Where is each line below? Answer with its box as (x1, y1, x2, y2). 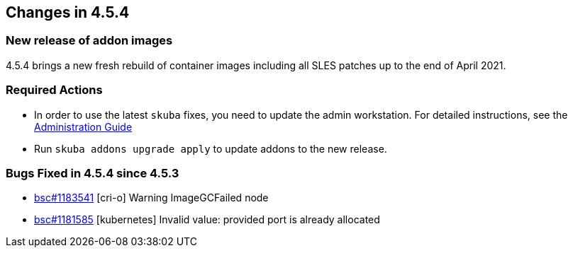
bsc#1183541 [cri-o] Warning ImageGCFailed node (34, 192, 269, 204)
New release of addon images (6, 33, 173, 48)
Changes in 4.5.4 (6, 4, 130, 21)
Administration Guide (34, 120, 133, 133)
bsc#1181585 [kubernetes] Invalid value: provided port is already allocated (34, 213, 380, 226)
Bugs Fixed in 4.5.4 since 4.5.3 (6, 165, 179, 180)
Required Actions (6, 83, 103, 98)
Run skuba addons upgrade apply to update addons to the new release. (34, 142, 387, 155)
